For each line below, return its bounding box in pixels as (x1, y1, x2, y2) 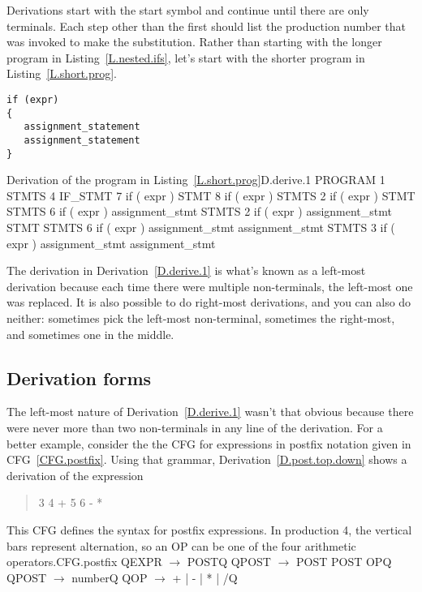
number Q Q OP (71, 568, 148, 586)
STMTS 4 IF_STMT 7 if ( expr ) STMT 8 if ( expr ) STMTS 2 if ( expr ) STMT (6, 187, 416, 204)
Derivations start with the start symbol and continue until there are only (6, 2, 369, 18)
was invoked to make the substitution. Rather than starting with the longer (6, 33, 382, 50)
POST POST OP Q (296, 553, 392, 570)
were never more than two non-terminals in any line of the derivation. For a (6, 418, 383, 435)
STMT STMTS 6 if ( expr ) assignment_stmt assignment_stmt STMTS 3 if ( (6, 219, 395, 236)
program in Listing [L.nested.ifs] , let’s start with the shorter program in (6, 49, 365, 66)
